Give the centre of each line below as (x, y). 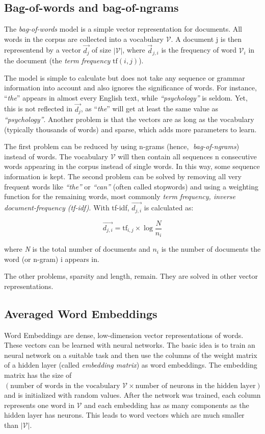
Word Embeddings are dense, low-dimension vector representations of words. (124, 335)
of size (101, 50)
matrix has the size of (38, 375)
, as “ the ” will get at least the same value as (150, 108)
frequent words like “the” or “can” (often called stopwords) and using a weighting (131, 186)
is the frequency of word (199, 50)
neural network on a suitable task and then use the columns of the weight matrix (131, 355)
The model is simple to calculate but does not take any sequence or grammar (125, 77)
